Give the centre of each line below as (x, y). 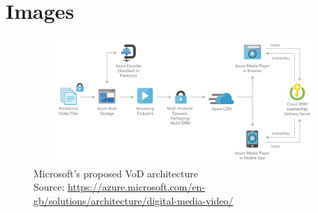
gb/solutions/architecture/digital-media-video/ (134, 200)
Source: (49, 187)
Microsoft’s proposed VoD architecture (116, 173)
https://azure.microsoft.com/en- (137, 187)
